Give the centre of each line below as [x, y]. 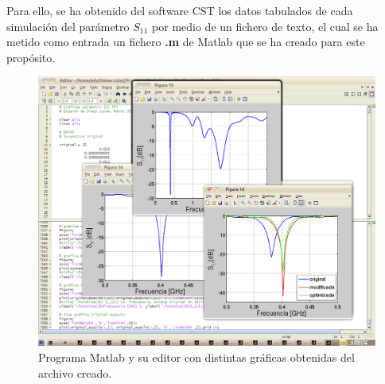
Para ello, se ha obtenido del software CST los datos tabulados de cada [180, 10]
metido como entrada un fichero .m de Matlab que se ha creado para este [186, 42]
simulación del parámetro [68, 26]
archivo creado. [75, 372]
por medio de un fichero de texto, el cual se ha [265, 26]
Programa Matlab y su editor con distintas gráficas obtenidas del [196, 357]
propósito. [31, 57]
